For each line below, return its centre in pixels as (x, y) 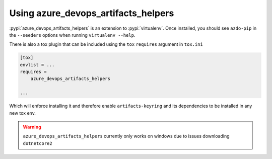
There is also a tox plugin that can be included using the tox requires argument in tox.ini (106, 44)
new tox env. (23, 113)
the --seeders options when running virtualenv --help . (72, 35)
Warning (32, 127)
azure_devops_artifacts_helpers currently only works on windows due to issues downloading (126, 136)
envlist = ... (37, 65)
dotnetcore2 (38, 143)
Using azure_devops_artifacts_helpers (92, 13)
